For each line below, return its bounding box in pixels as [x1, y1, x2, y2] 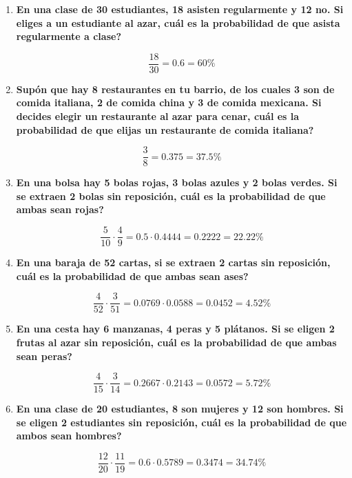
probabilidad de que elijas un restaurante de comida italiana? [16, 122, 314, 137]
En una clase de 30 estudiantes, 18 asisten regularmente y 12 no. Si [16, 2, 344, 16]
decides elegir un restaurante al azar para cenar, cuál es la [16, 109, 300, 123]
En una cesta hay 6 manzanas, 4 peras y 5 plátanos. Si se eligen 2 [16, 321, 335, 336]
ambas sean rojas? [16, 202, 104, 217]
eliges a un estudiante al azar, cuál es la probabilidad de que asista [16, 15, 340, 30]
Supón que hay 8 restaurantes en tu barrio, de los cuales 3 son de [16, 81, 335, 96]
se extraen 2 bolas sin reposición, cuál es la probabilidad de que [16, 188, 326, 203]
